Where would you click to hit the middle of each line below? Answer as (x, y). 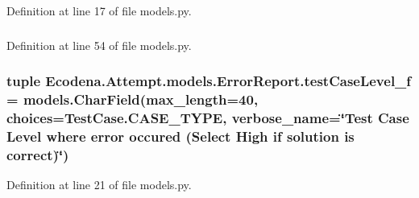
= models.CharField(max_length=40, (133, 99)
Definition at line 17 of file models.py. (99, 10)
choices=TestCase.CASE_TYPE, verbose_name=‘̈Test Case (208, 117)
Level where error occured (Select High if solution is (180, 136)
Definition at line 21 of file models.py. (99, 185)
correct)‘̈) (38, 154)
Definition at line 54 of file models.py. (99, 45)
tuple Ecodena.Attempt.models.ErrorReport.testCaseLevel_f (209, 81)
